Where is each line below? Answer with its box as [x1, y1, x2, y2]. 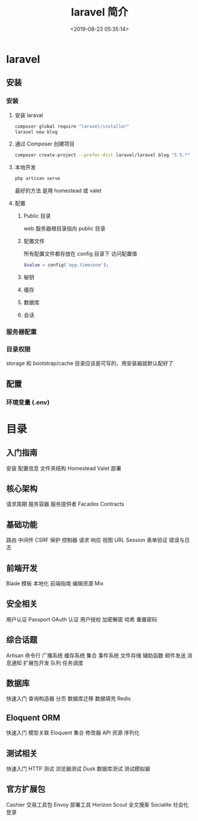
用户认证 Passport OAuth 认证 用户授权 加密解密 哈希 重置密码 [6, 615, 158, 623]
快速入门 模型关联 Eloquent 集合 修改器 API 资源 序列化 [6, 729, 140, 737]
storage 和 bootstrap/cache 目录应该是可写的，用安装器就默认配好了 [6, 360, 174, 367]
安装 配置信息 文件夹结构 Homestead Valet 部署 [6, 465, 122, 472]
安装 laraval [14, 111, 43, 119]
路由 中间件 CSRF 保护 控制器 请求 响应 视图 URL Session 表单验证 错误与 [6, 536, 185, 544]
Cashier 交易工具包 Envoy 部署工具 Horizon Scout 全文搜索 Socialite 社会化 [6, 801, 189, 808]
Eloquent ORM [6, 712, 60, 722]
